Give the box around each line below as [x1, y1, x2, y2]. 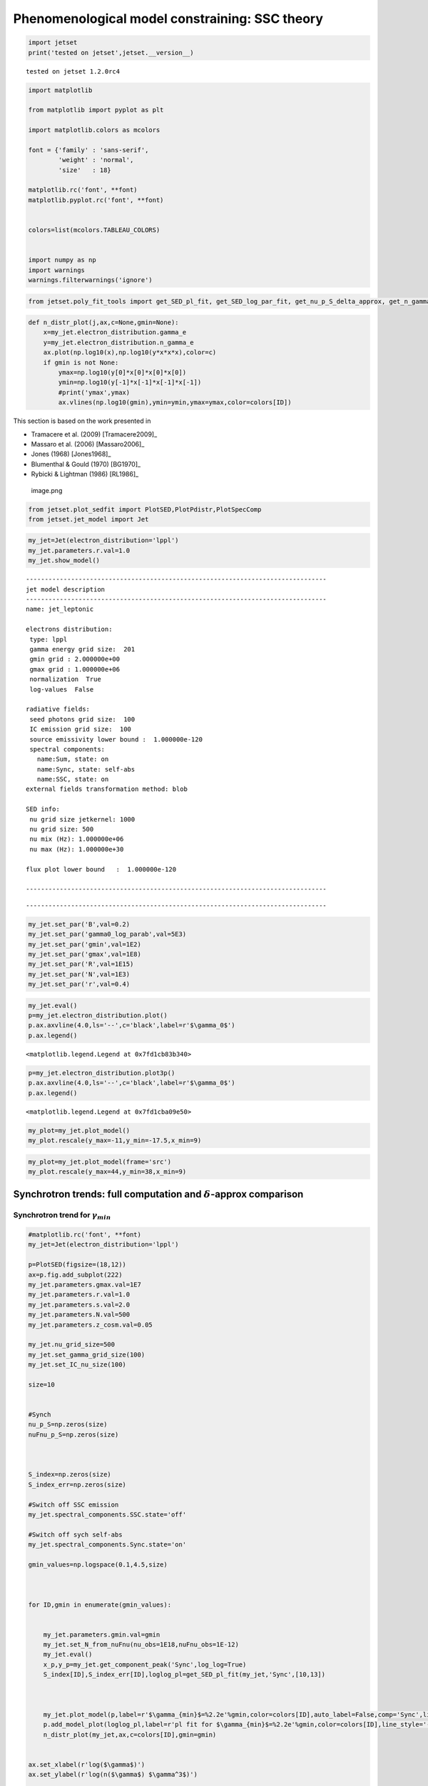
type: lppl [29, 635, 68, 643]
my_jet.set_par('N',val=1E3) [28, 970, 131, 978]
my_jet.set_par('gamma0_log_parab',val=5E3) [28, 930, 187, 939]
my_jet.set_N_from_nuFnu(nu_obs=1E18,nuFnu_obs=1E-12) [43, 1640, 239, 1649]
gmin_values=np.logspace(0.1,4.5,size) [28, 1560, 168, 1568]
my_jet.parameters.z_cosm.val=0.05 [28, 1320, 153, 1329]
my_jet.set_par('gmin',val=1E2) [28, 940, 142, 948]
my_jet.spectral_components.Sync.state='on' [28, 1540, 187, 1549]
